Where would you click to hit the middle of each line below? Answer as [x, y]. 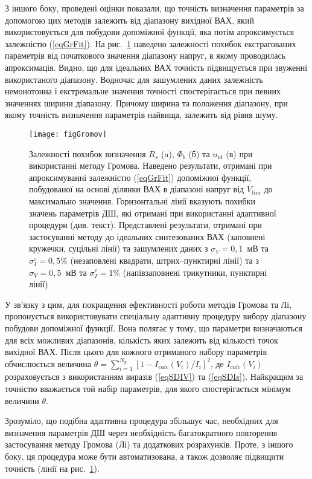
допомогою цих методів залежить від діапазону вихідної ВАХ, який [129, 20]
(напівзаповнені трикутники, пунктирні [195, 272]
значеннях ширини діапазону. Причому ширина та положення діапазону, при [146, 103]
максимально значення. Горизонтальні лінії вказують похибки [142, 200]
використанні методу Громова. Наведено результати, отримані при [151, 165]
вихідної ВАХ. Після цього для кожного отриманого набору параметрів [136, 352]
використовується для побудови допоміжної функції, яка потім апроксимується [150, 32]
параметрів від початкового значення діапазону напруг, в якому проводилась [145, 55]
